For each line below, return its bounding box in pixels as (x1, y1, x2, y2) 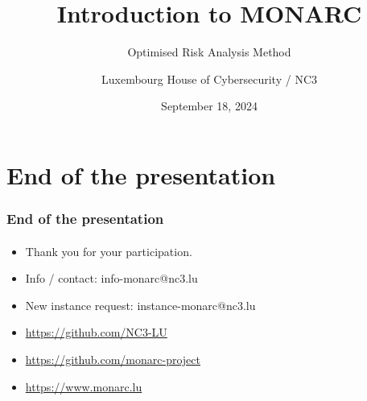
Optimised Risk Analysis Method (127, 43, 291, 60)
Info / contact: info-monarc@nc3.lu (25, 270, 198, 287)
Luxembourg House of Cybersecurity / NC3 (101, 70, 317, 87)
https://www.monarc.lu (25, 378, 142, 395)
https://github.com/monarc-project (25, 350, 200, 367)
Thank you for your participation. (25, 242, 192, 259)
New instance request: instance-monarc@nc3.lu (25, 296, 256, 313)
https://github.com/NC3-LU (25, 324, 167, 341)
